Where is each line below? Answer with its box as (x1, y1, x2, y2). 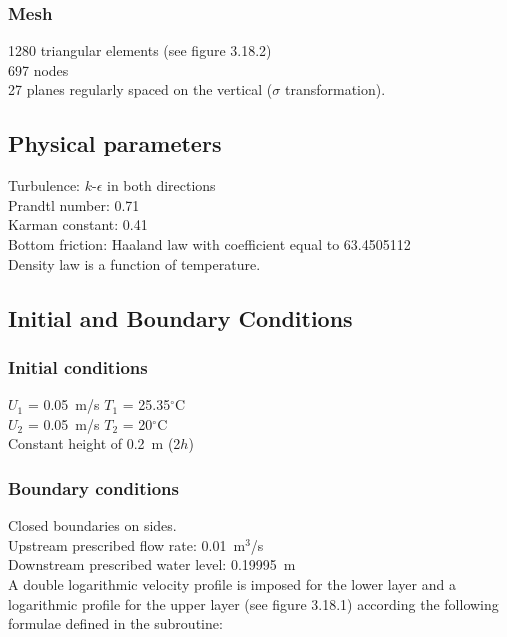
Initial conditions (8, 354, 148, 379)
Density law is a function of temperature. (8, 253, 261, 274)
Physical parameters (8, 128, 222, 159)
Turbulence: (8, 175, 81, 196)
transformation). (284, 79, 386, 100)
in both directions (106, 175, 216, 196)
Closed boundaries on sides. (8, 515, 177, 536)
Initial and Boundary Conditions (8, 302, 353, 333)
